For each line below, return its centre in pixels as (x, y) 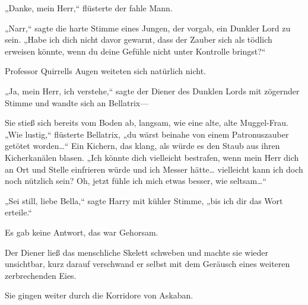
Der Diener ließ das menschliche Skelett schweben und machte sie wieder (137, 252)
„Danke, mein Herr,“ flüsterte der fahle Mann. (89, 8)
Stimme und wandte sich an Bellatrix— (77, 102)
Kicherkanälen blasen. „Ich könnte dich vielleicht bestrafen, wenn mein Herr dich (152, 157)
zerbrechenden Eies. (41, 275)
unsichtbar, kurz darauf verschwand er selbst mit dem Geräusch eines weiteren (147, 264)
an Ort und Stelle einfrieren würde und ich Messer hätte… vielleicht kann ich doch (154, 169)
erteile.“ (18, 212)
